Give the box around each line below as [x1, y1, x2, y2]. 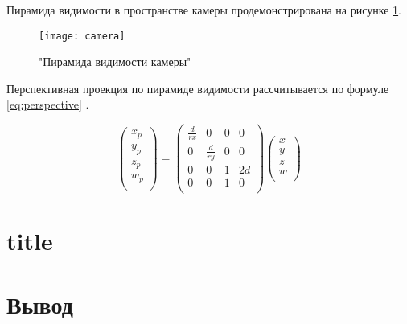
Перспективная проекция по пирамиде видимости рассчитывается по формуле [6, 80, 389, 96]
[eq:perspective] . [6, 96, 89, 113]
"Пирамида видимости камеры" [39, 53, 191, 70]
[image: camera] [39, 30, 125, 42]
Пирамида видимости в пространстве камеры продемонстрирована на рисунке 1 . [6, 2, 401, 18]
